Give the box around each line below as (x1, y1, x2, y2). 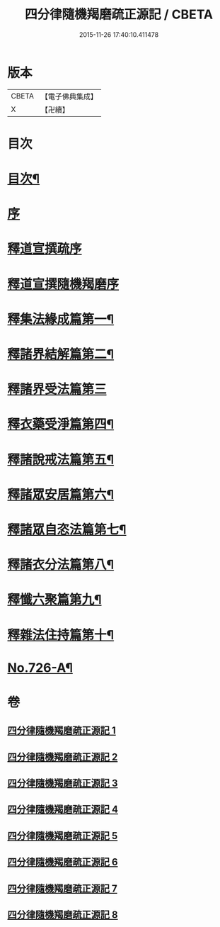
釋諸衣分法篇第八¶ (7, 557, 115, 573)
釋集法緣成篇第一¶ (7, 311, 115, 327)
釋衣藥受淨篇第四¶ (7, 416, 115, 432)
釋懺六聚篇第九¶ (7, 592, 102, 608)
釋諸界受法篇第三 (7, 381, 108, 398)
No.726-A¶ (7, 660, 73, 675)
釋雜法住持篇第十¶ (7, 627, 115, 643)
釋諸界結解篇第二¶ (7, 347, 115, 362)
